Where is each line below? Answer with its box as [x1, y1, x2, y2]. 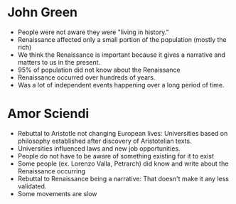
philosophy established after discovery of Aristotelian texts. [17, 136, 192, 145]
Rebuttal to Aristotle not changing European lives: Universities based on [17, 129, 228, 137]
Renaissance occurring [17, 166, 86, 175]
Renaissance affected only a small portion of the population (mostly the [17, 35, 227, 43]
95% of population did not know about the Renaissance [17, 65, 181, 74]
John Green [7, 4, 78, 21]
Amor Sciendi [7, 106, 90, 122]
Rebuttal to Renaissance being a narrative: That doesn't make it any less [17, 174, 230, 183]
